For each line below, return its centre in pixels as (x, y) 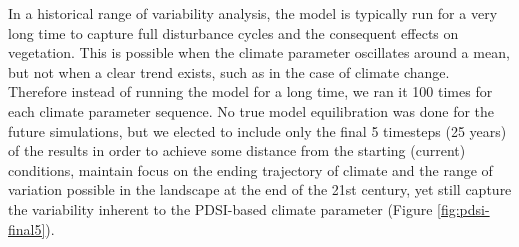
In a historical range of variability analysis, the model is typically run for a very (253, 13)
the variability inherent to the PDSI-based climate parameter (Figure (220, 208)
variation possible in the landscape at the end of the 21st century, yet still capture (260, 189)
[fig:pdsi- (463, 208)
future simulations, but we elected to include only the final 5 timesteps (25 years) (257, 130)
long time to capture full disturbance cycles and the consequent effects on (233, 32)
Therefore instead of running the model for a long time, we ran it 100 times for (250, 91)
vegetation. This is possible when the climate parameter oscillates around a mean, (259, 52)
